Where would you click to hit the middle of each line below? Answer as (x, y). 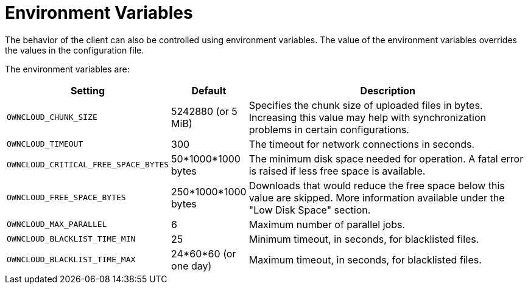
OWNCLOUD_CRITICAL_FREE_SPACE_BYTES (88, 165)
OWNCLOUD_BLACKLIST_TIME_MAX (71, 260)
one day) (192, 266)
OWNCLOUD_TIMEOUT (45, 144)
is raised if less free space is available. (337, 171)
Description (388, 90)
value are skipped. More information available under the (377, 197)
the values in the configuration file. (75, 50)
